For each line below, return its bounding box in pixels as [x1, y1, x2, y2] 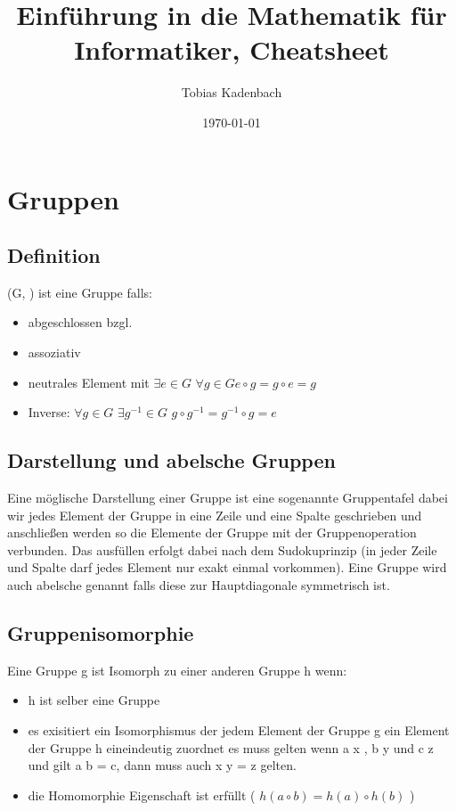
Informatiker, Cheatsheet [74, 31, 389, 68]
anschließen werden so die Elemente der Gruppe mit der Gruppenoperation [7, 523, 417, 542]
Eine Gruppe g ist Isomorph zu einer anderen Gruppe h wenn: [7, 660, 347, 679]
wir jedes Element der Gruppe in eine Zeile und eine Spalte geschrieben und [7, 505, 422, 524]
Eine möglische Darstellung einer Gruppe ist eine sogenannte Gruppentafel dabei [7, 488, 448, 507]
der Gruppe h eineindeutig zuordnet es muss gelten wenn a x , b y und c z [28, 738, 434, 757]
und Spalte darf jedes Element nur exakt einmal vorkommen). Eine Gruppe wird [7, 558, 447, 577]
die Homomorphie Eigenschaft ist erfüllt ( [28, 785, 256, 804]
